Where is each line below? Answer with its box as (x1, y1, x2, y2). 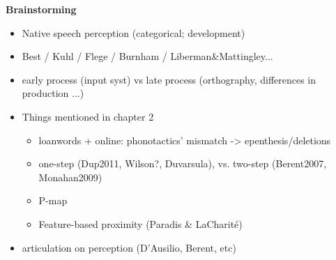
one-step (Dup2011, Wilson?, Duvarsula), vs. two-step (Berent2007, (38, 156, 327, 171)
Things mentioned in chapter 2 (22, 109, 154, 123)
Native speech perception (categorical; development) (22, 25, 245, 40)
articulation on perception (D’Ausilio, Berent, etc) (22, 240, 236, 254)
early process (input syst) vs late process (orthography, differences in (22, 72, 316, 86)
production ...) (22, 86, 84, 100)
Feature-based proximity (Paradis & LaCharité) (38, 216, 243, 231)
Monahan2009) (38, 169, 102, 184)
